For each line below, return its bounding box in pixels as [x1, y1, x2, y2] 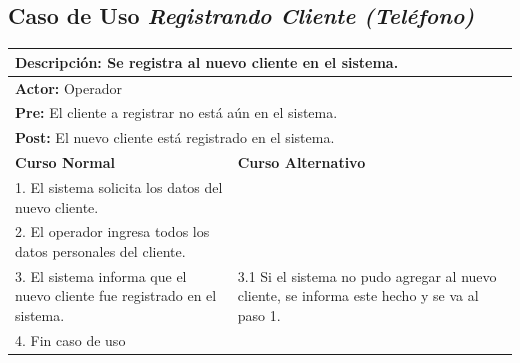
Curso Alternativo [237, 152, 366, 173]
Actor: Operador [15, 77, 123, 98]
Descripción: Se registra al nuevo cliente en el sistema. [15, 51, 399, 72]
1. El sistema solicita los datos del [15, 176, 223, 197]
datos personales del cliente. [15, 240, 186, 261]
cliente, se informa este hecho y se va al [237, 285, 479, 306]
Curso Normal [15, 152, 115, 173]
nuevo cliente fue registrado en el [15, 285, 217, 306]
